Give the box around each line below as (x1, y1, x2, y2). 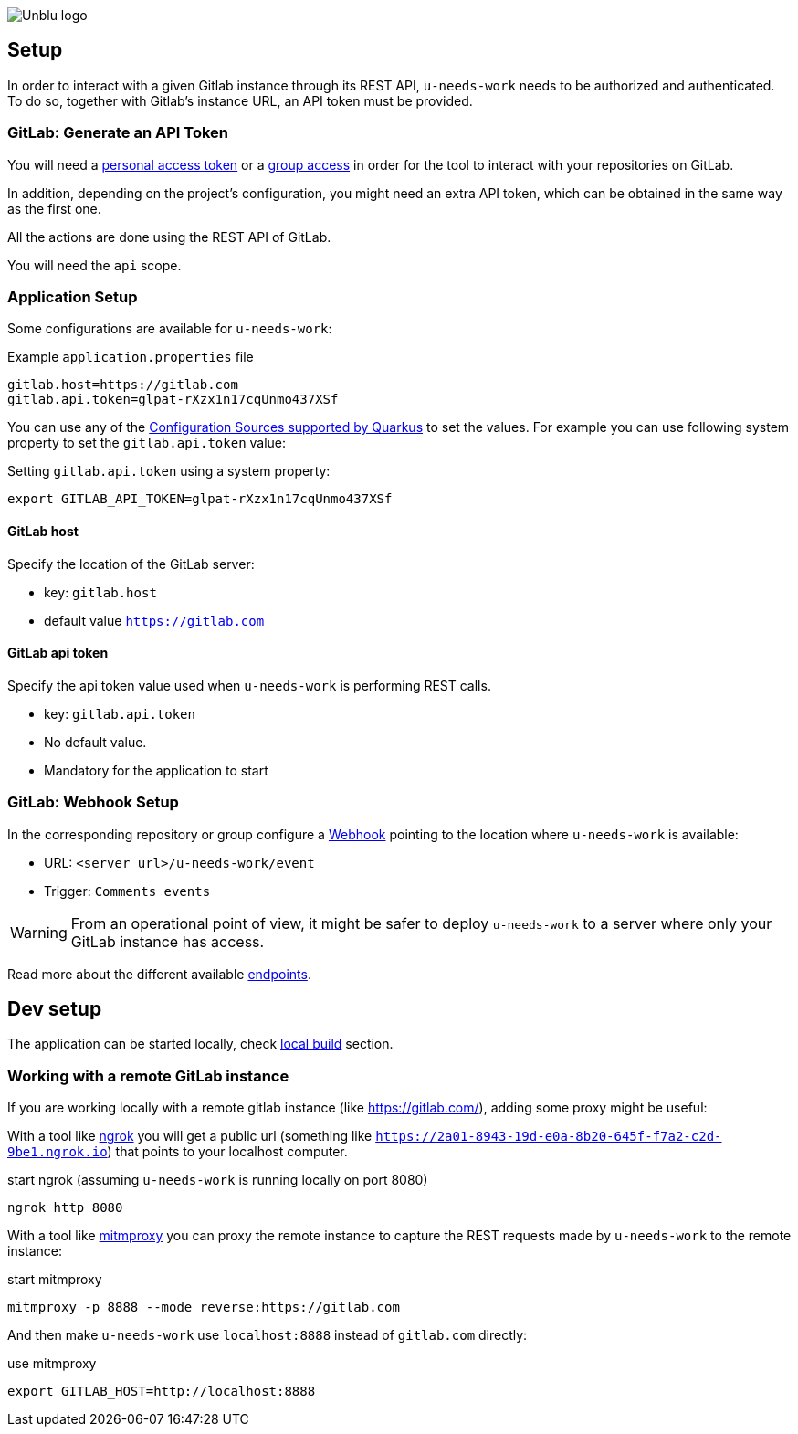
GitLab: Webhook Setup (7, 793, 179, 812)
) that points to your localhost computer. (107, 1144, 348, 1160)
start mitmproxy (7, 1271, 102, 1288)
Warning (10, 923, 68, 942)
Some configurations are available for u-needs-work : (7, 321, 332, 337)
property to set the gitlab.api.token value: (7, 435, 287, 451)
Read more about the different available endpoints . (7, 965, 311, 982)
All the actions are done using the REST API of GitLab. (7, 228, 331, 245)
